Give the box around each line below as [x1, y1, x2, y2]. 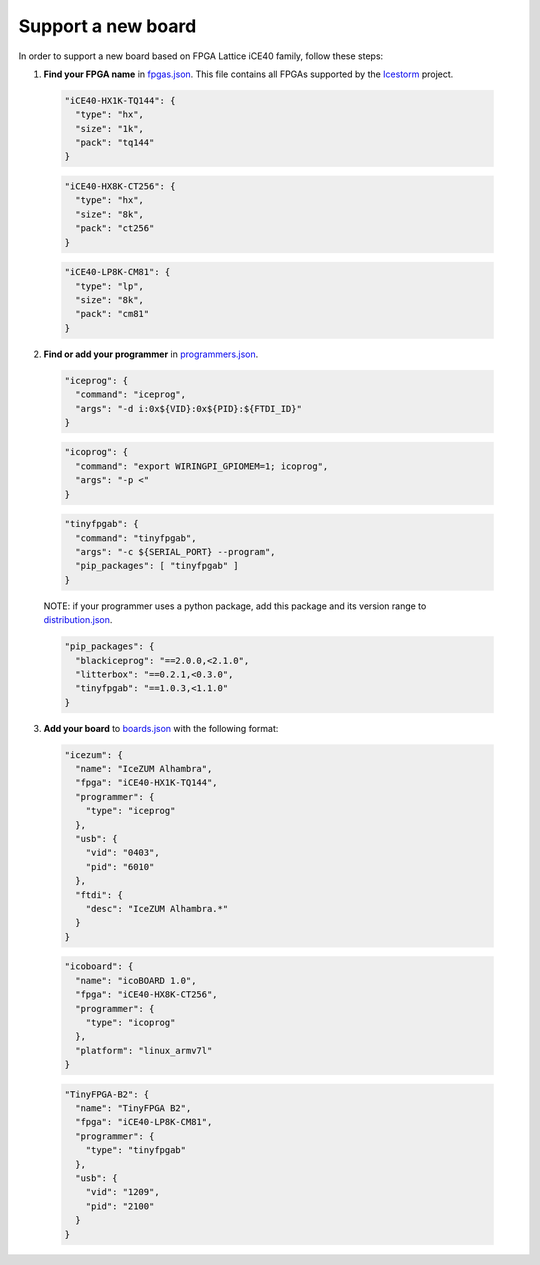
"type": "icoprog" [85, 1016, 176, 1028]
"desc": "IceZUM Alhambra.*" [85, 903, 229, 914]
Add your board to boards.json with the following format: [43, 722, 279, 734]
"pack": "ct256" [75, 223, 155, 234]
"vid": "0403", [85, 847, 160, 859]
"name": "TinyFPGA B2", [75, 1103, 192, 1114]
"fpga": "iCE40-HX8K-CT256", [75, 989, 219, 1000]
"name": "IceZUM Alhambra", [75, 763, 213, 775]
